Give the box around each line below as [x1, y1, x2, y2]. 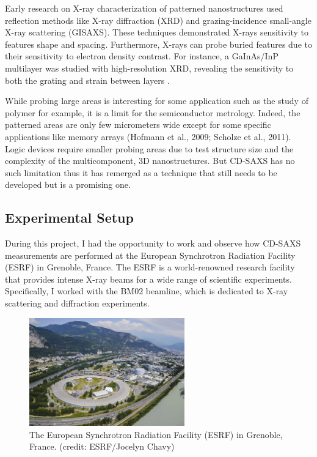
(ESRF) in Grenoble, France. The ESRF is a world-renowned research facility [5, 261, 295, 273]
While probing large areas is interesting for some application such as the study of [5, 94, 308, 107]
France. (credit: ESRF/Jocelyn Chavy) [29, 440, 175, 453]
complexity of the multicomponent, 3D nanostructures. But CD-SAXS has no [5, 154, 295, 167]
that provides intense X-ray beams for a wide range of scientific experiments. [5, 272, 292, 285]
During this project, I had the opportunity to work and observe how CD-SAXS [5, 237, 301, 250]
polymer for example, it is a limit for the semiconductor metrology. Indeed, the [5, 106, 301, 119]
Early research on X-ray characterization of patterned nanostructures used [5, 2, 283, 14]
